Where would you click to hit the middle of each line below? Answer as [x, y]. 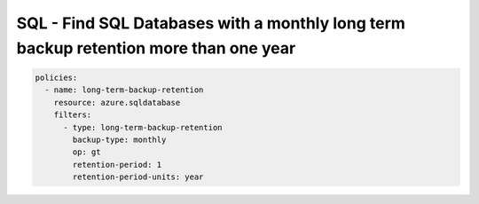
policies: [56, 77]
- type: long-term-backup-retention [143, 127]
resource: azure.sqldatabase [117, 102]
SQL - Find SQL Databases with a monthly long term [211, 23]
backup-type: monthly [119, 139]
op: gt [86, 152]
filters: [73, 115]
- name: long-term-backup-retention [124, 90]
